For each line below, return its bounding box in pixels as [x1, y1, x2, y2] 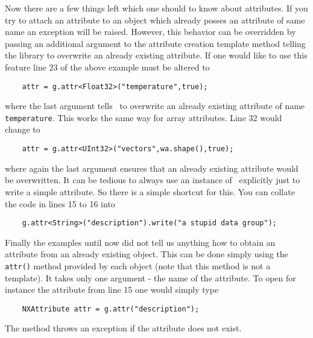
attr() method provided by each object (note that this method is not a [5, 259, 271, 272]
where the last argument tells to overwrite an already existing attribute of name [5, 99, 305, 112]
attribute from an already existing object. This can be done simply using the [5, 248, 288, 260]
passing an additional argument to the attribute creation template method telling [5, 37, 306, 49]
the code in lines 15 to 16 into [5, 197, 115, 210]
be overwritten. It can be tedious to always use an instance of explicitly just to [5, 174, 300, 186]
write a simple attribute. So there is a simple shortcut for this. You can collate [5, 185, 295, 198]
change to [5, 123, 40, 136]
